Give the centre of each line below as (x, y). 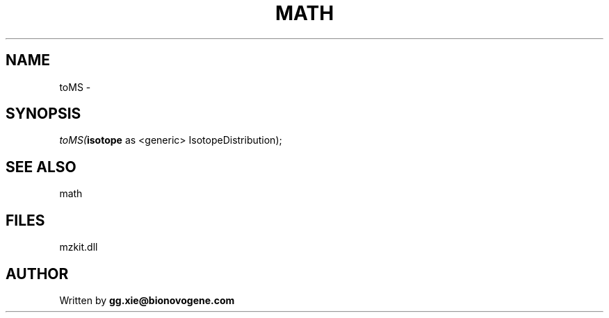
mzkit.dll (79, 247)
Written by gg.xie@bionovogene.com (147, 300)
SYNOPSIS (43, 114)
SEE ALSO (41, 167)
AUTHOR (37, 274)
